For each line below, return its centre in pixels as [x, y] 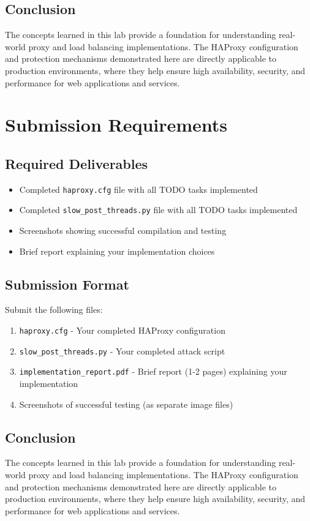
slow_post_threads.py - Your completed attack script [122, 350]
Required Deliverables [77, 163]
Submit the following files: [54, 309]
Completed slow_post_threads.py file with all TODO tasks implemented [158, 210]
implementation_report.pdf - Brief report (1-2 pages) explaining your [153, 371]
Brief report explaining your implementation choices [117, 251]
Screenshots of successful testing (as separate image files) [126, 404]
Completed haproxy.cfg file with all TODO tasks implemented [138, 189]
